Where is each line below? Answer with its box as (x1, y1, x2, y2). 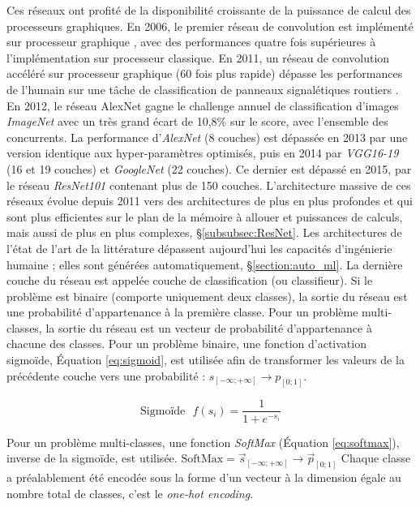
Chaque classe (341, 449, 411, 466)
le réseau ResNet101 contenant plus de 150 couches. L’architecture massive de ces (6, 176, 411, 193)
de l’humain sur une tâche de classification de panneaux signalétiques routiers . (6, 80, 399, 97)
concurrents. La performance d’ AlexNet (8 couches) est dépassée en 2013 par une (6, 128, 408, 145)
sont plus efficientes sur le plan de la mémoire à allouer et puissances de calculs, (6, 208, 403, 225)
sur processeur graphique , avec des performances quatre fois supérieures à (6, 33, 376, 50)
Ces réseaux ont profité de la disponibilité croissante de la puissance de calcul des (6, 2, 411, 18)
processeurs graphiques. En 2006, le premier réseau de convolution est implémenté (6, 17, 414, 34)
